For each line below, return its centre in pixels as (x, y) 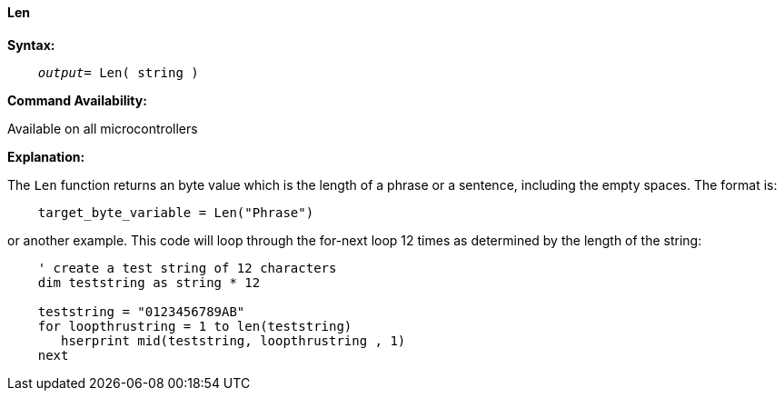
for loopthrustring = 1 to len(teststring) (195, 326)
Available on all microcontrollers (103, 128)
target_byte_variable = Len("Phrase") (176, 212)
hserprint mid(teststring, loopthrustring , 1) (233, 340)
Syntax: (31, 45)
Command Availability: (77, 100)
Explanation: (46, 156)
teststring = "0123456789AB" (141, 311)
